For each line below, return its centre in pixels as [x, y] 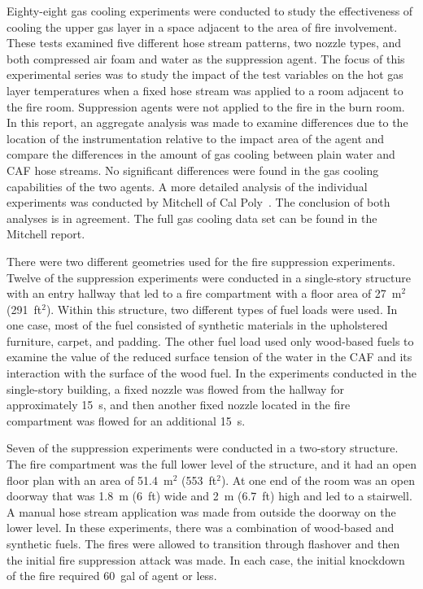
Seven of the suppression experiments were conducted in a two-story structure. [203, 448]
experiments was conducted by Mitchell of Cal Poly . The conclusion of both [198, 202]
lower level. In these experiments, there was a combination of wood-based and [201, 528]
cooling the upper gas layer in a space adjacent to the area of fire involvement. [202, 26]
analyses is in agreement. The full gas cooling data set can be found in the [192, 218]
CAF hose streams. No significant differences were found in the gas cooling [193, 170]
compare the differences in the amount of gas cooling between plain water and [201, 154]
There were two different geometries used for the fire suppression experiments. [201, 261]
